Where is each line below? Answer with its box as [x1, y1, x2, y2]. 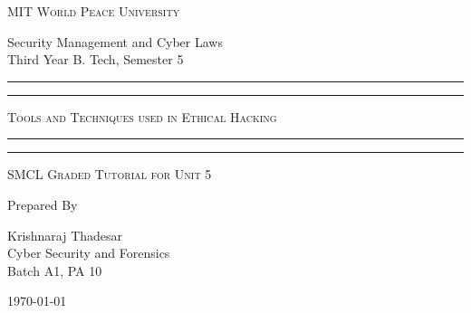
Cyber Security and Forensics [7, 243, 170, 262]
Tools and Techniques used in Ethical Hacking [7, 107, 277, 126]
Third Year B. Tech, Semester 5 [7, 50, 184, 69]
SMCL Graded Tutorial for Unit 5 [7, 165, 212, 184]
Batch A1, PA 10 [7, 261, 102, 280]
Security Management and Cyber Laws [7, 32, 223, 51]
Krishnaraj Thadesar [7, 225, 123, 244]
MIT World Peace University [7, 2, 180, 20]
